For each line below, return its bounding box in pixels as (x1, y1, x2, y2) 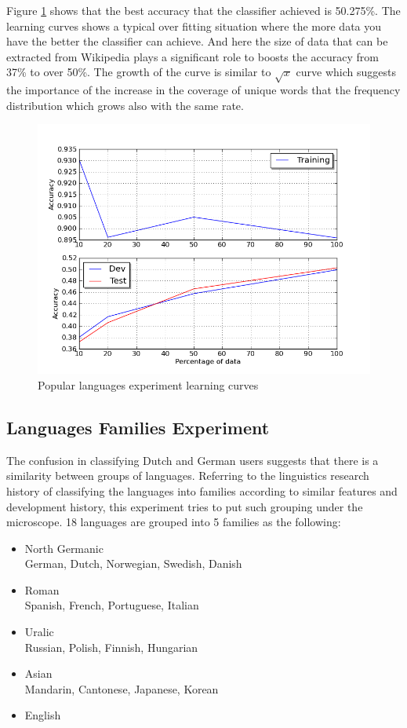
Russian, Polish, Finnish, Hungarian (24, 638, 198, 655)
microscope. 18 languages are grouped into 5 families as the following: (6, 514, 341, 530)
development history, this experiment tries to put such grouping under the (6, 498, 363, 514)
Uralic (24, 624, 54, 640)
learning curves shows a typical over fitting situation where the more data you (6, 17, 382, 34)
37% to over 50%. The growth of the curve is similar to (6, 64, 271, 80)
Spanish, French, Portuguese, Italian (24, 597, 199, 613)
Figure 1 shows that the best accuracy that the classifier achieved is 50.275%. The (6, 2, 401, 18)
